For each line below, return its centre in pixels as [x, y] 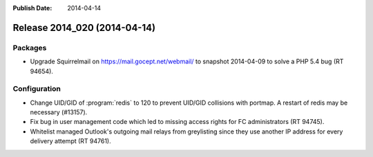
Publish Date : [32, 8]
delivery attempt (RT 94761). [71, 141]
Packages [30, 48]
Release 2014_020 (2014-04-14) [84, 28]
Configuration [37, 89]
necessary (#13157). [59, 112]
